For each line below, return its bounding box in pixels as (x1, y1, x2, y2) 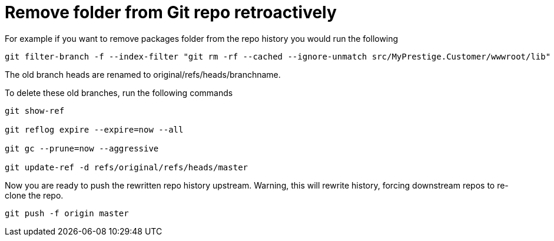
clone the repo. (5, 190, 64, 200)
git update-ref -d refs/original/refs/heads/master (5, 162, 248, 172)
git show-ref (5, 105, 65, 115)
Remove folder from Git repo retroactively (5, 2, 337, 22)
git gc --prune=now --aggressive (5, 143, 159, 153)
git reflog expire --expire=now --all (5, 124, 184, 134)
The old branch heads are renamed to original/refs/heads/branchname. (5, 69, 281, 80)
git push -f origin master (5, 208, 129, 218)
